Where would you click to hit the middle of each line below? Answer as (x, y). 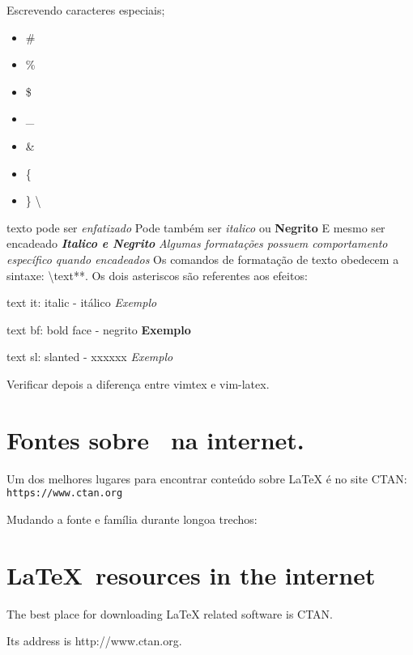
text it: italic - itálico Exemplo (82, 302)
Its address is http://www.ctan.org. (94, 641)
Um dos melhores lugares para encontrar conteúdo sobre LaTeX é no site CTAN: (207, 478)
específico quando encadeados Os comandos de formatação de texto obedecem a (203, 259)
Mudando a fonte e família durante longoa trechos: (132, 519)
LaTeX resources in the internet (191, 574)
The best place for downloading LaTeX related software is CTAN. (170, 613)
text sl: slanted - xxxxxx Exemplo (90, 357)
